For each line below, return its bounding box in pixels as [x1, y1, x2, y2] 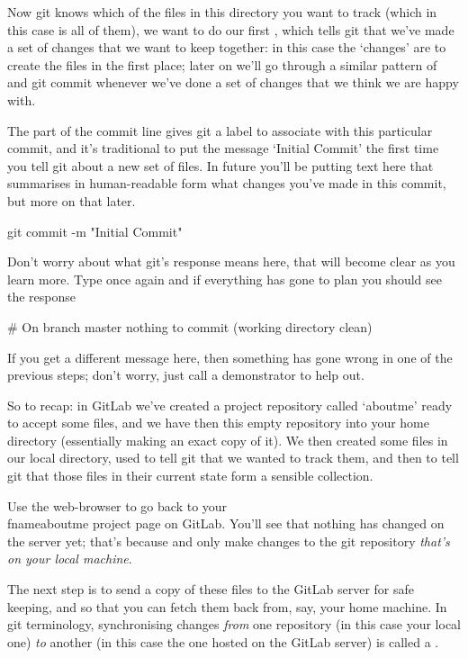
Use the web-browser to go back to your [7, 496, 228, 515]
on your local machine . [7, 549, 132, 568]
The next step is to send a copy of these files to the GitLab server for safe [7, 580, 414, 599]
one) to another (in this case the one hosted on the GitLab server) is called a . [7, 632, 439, 651]
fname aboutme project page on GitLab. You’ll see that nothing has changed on [7, 514, 445, 533]
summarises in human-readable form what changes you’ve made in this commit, [7, 174, 446, 193]
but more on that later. [7, 191, 136, 210]
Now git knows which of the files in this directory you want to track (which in [7, 3, 437, 21]
